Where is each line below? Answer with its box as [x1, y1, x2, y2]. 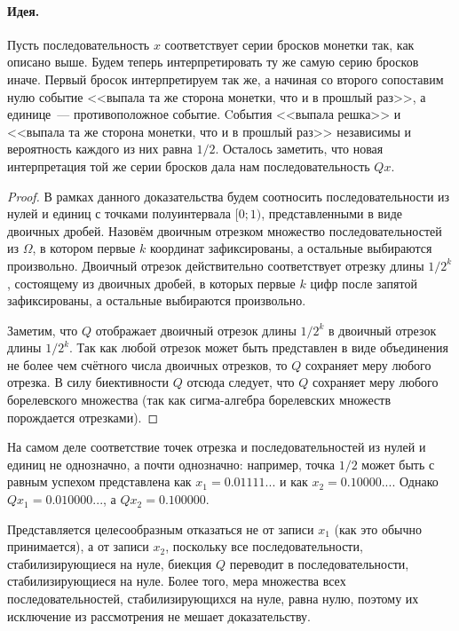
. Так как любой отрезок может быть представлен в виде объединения [69, 338, 448, 357]
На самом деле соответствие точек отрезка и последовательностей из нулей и [7, 438, 426, 456]
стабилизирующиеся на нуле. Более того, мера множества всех [7, 572, 346, 590]
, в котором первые [32, 239, 136, 257]
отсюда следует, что [186, 373, 295, 391]
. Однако [392, 472, 439, 491]
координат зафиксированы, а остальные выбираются [149, 239, 432, 257]
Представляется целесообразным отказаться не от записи [7, 519, 314, 538]
